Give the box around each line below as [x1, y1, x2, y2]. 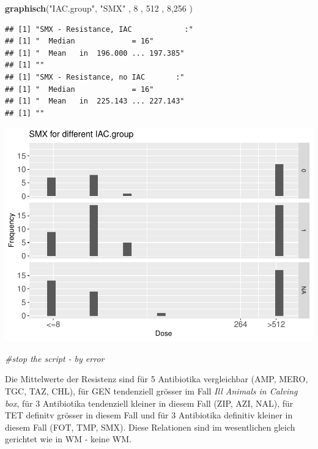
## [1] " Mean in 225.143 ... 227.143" [5, 97, 185, 106]
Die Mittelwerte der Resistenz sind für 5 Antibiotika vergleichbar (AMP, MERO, [5, 372, 308, 385]
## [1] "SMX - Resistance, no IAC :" [5, 72, 185, 81]
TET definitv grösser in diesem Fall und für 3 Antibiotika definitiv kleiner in [5, 409, 293, 421]
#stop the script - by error [5, 352, 105, 364]
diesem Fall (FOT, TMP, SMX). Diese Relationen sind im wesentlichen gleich [5, 420, 295, 433]
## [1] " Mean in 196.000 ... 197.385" [5, 48, 185, 58]
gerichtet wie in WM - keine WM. [5, 432, 131, 445]
